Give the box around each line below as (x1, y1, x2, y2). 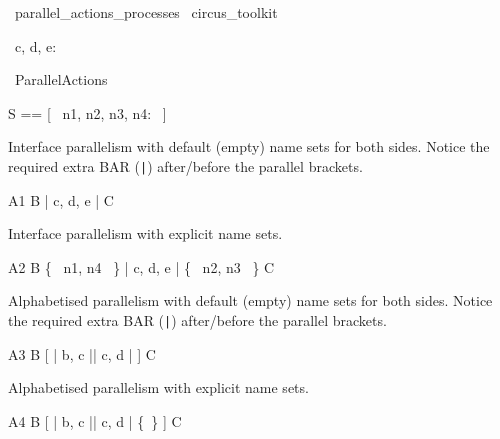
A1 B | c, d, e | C (8, 189, 114, 210)
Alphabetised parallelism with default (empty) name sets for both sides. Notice (8, 290, 493, 311)
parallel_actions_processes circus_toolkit (14, 2, 278, 22)
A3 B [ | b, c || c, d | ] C (8, 343, 156, 364)
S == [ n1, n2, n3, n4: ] (8, 102, 167, 123)
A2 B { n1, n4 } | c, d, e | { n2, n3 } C (8, 256, 275, 277)
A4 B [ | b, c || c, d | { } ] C (8, 410, 182, 431)
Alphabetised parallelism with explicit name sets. (8, 377, 309, 398)
